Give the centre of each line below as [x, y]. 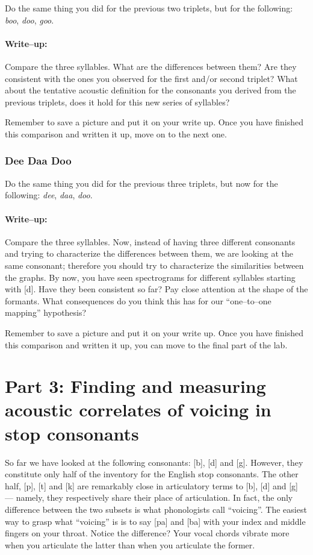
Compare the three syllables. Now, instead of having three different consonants [150, 241]
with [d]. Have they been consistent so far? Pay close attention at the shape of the [156, 289]
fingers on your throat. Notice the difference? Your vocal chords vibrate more [147, 533]
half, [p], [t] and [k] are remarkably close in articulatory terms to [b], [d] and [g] [151, 485]
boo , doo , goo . [29, 20]
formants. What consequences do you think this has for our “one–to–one [138, 300]
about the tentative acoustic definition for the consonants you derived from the [150, 90]
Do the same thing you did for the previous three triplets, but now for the [141, 183]
